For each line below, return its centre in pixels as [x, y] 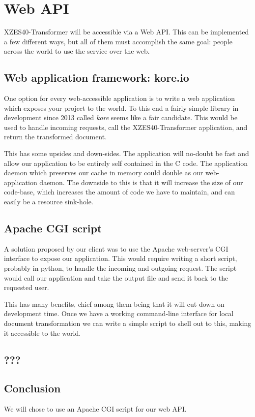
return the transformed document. [56, 137]
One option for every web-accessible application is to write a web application [120, 98]
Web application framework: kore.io [97, 78]
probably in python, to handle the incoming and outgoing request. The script [120, 268]
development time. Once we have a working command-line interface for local [119, 313]
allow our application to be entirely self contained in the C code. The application [126, 163]
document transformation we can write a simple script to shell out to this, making [128, 323]
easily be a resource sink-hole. [49, 202]
